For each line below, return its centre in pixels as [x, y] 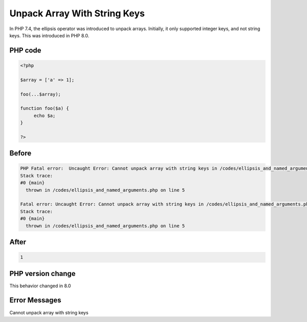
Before [20, 153]
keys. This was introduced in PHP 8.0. [49, 35]
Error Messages [35, 300]
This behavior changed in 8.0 [40, 286]
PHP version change [43, 273]
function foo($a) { [45, 108]
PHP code [25, 50]
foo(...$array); [41, 94]
